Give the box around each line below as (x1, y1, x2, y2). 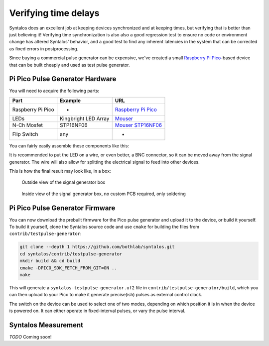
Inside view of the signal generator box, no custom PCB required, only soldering (21, 191, 186, 197)
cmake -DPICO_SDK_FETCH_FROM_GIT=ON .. (19, 265, 117, 271)
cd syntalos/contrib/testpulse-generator (19, 251, 123, 256)
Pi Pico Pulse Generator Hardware (9, 75, 117, 83)
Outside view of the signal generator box (21, 179, 106, 185)
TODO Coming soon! (9, 334, 52, 340)
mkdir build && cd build (19, 258, 81, 264)
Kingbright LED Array (60, 115, 110, 122)
